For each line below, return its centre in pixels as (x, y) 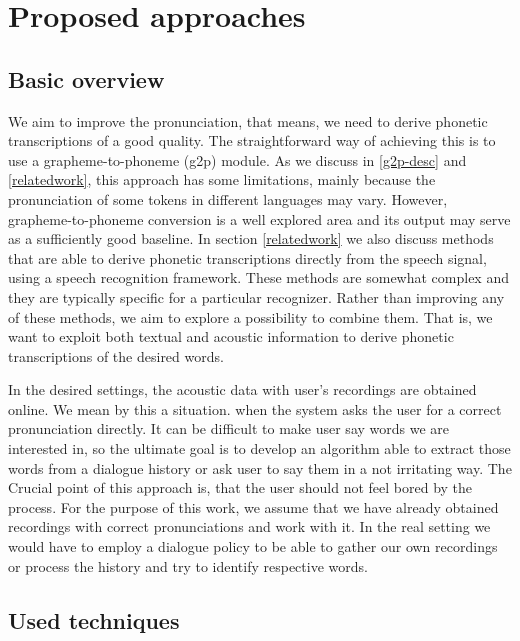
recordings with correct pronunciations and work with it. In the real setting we (249, 526)
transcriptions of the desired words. (116, 355)
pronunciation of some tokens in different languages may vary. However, (228, 198)
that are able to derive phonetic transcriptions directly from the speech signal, (247, 257)
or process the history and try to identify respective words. (188, 565)
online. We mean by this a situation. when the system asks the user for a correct (255, 408)
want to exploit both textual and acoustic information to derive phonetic (231, 336)
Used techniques (94, 619)
